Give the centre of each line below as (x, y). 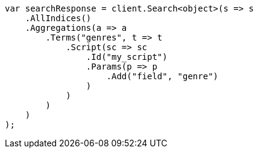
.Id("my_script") (127, 57)
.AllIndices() (58, 18)
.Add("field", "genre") (162, 76)
